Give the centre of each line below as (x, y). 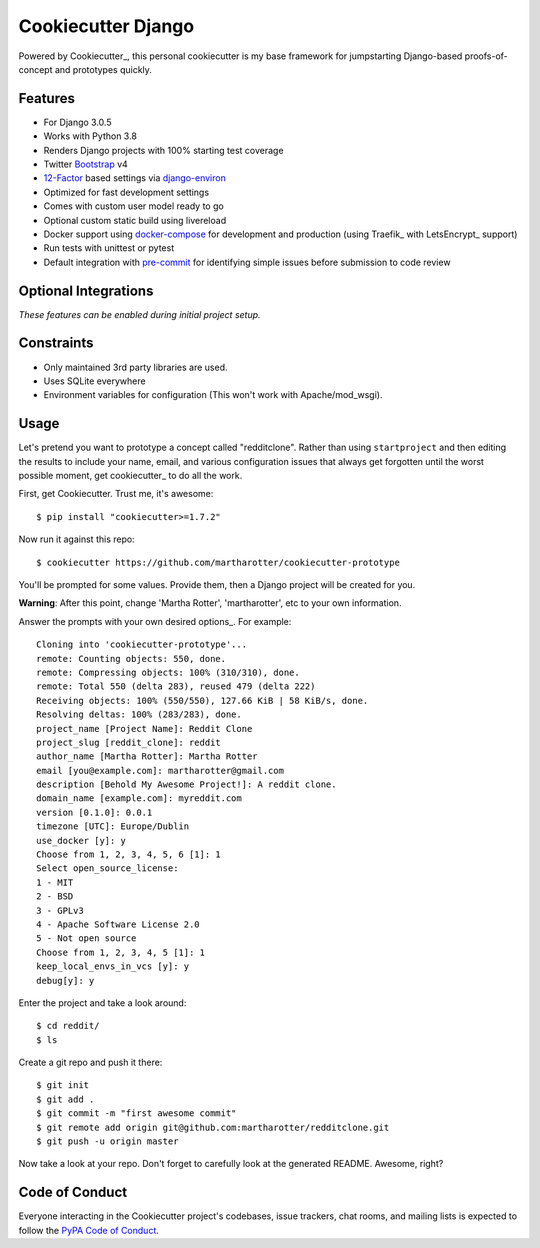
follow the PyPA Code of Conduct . (89, 1230)
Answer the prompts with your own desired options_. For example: (155, 621)
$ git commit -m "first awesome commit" (136, 1113)
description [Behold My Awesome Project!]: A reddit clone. (186, 784)
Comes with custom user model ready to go (133, 206)
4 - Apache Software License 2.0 (118, 924)
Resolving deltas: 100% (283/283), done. (139, 714)
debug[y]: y (65, 980)
